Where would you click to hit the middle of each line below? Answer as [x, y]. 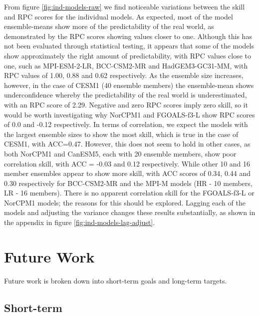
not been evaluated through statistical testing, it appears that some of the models [129, 46]
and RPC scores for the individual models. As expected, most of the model [119, 16]
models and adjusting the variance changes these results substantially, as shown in [130, 212]
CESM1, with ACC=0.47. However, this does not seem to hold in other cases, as [127, 144]
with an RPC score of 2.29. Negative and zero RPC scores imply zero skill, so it [126, 104]
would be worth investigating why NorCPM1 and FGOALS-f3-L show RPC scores [129, 114]
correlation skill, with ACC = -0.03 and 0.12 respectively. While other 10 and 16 [127, 163]
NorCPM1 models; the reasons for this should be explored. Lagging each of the [125, 202]
